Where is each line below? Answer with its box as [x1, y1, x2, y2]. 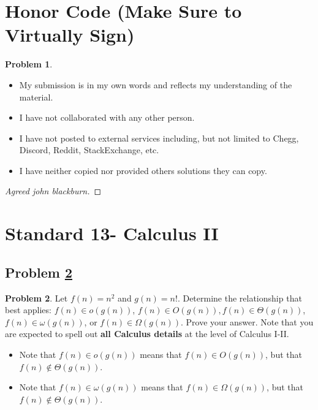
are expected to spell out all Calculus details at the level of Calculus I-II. [5, 327, 289, 340]
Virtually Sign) [5, 22, 135, 47]
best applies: [5, 303, 51, 316]
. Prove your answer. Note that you [181, 315, 314, 328]
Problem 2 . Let [5, 291, 68, 304]
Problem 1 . [5, 58, 53, 70]
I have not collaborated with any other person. [19, 111, 195, 124]
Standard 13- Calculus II [5, 221, 219, 246]
